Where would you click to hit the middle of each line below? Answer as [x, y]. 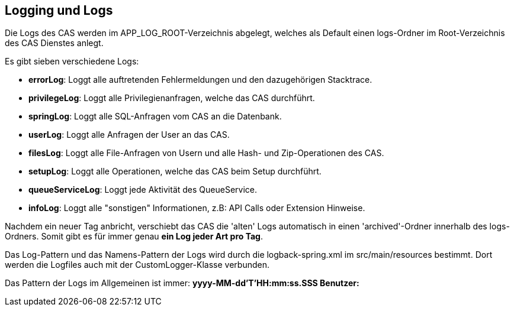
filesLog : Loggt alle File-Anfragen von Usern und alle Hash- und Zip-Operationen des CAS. [206, 153]
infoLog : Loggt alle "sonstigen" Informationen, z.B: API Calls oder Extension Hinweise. [197, 208]
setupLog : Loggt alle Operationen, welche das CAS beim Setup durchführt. [175, 171]
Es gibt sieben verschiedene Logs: [72, 61]
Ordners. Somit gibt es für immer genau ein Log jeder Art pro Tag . [134, 237]
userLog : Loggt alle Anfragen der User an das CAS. [129, 135]
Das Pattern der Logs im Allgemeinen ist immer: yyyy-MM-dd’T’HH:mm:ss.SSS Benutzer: [182, 283]
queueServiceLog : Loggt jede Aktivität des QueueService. [143, 190]
